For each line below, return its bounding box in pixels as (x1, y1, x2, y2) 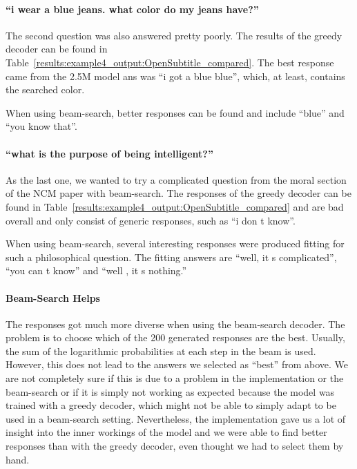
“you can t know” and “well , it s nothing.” (6, 263, 187, 278)
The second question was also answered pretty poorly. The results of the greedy (6, 28, 342, 42)
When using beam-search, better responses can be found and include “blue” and (6, 105, 345, 119)
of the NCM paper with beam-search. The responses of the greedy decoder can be (6, 186, 351, 200)
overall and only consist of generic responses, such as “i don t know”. (6, 213, 296, 227)
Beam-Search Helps (6, 290, 100, 305)
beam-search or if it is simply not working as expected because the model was (6, 384, 335, 399)
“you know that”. (6, 119, 77, 133)
